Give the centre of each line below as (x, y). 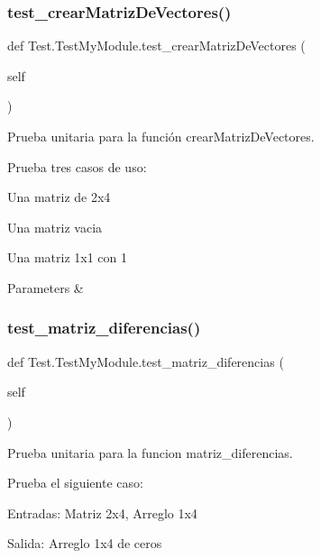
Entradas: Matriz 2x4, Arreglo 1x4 (102, 512)
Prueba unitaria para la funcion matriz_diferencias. (150, 452)
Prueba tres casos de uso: (77, 166)
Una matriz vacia (55, 227)
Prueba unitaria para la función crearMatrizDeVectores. (161, 136)
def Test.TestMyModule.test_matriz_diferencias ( (146, 361)
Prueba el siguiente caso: (75, 483)
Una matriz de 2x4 (59, 197)
